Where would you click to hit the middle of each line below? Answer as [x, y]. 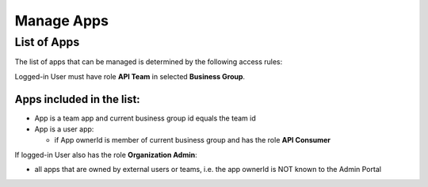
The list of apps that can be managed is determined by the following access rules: [149, 62]
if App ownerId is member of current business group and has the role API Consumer [193, 140]
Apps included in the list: [77, 99]
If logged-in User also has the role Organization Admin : [106, 155]
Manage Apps [61, 21]
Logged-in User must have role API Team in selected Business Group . [130, 76]
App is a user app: [64, 129]
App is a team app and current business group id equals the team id [145, 118]
